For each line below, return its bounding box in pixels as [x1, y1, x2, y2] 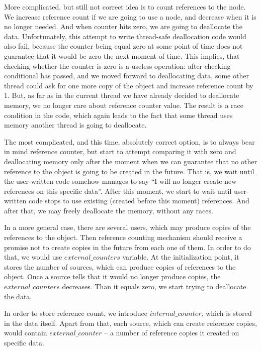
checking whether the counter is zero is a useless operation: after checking [4, 60, 231, 71]
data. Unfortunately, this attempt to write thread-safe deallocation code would [4, 31, 246, 41]
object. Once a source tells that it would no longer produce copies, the [4, 271, 221, 282]
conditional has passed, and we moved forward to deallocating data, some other [4, 70, 249, 81]
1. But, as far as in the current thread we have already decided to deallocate [4, 90, 239, 100]
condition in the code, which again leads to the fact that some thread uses [4, 109, 233, 120]
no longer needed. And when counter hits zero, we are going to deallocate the [4, 21, 242, 32]
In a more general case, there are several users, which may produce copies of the [4, 222, 251, 232]
